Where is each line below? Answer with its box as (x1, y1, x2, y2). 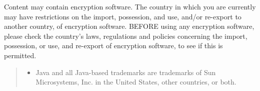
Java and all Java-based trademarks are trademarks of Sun (35, 67, 216, 77)
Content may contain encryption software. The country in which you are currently (4, 1, 256, 11)
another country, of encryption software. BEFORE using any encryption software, (4, 21, 254, 31)
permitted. (4, 50, 36, 60)
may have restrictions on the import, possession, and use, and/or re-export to (4, 11, 241, 21)
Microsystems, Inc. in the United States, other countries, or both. (35, 77, 236, 87)
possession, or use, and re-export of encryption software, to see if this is (4, 40, 223, 51)
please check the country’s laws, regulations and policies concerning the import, (4, 30, 247, 41)
